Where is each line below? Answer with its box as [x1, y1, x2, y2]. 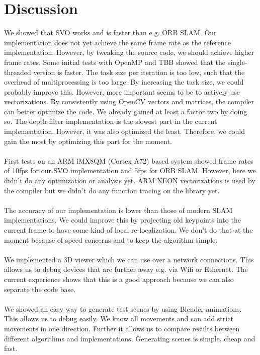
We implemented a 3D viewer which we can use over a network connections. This [4, 254, 254, 264]
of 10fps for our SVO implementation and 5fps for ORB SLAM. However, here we [4, 165, 256, 176]
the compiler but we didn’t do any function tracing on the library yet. [4, 185, 220, 195]
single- [227, 56, 247, 67]
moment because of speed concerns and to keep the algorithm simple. [4, 234, 218, 245]
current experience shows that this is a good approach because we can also [4, 273, 234, 284]
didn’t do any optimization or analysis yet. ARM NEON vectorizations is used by [4, 175, 255, 186]
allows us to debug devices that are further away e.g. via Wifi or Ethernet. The [4, 264, 248, 274]
